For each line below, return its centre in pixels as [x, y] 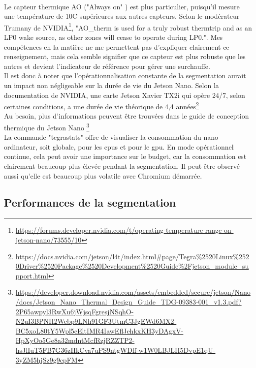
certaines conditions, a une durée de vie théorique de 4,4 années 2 [101, 106]
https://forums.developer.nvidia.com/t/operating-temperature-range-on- [125, 230]
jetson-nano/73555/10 [48, 240]
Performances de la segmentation [90, 202]
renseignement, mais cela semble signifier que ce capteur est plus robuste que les [125, 56]
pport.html [32, 275]
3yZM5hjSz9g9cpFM [47, 359]
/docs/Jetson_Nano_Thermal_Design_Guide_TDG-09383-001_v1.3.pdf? [128, 302]
